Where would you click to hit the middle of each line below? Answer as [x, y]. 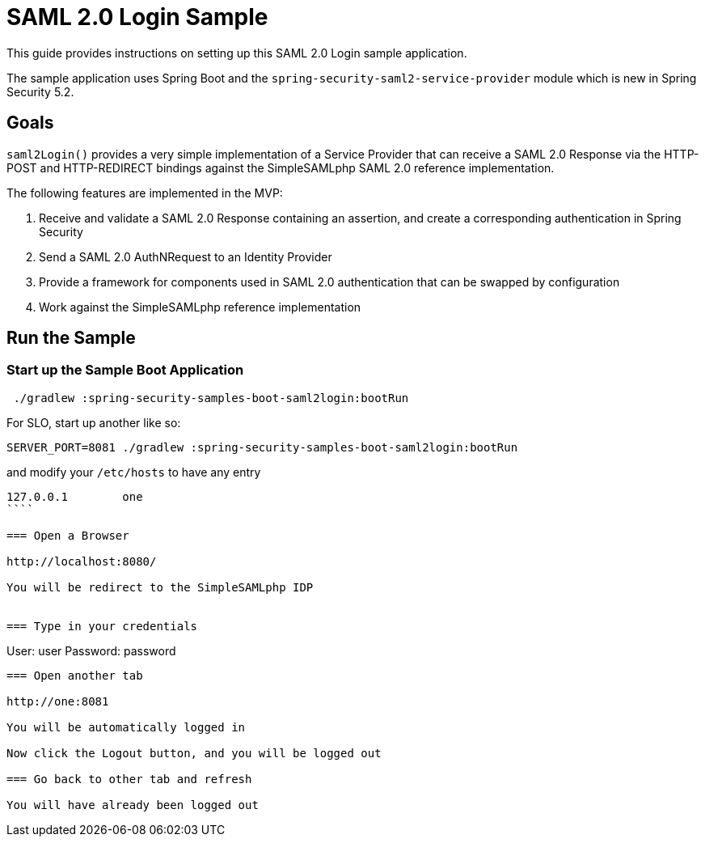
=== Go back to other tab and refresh [129, 779]
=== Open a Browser [68, 535]
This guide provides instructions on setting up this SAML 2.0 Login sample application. [237, 53]
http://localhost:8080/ [82, 561]
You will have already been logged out [133, 805]
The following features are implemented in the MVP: [145, 193]
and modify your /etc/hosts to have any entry [134, 472]
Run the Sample [71, 338]
